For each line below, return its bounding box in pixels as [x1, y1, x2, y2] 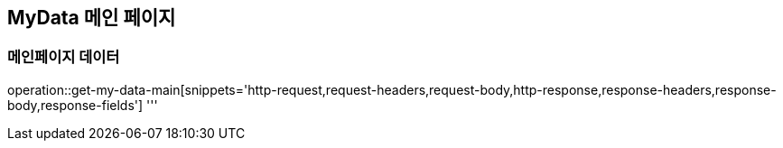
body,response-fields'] [7, 97, 144, 113]
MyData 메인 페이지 [7, 6, 176, 29]
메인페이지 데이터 [7, 48, 120, 67]
